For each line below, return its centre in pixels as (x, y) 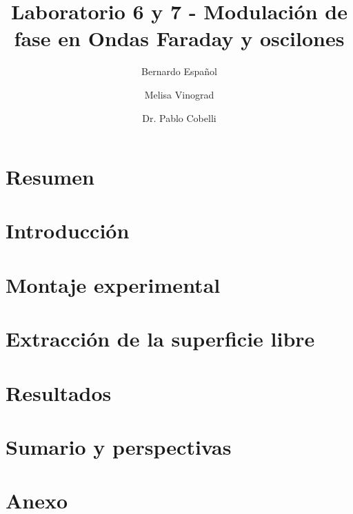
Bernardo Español (179, 71)
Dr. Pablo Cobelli (179, 117)
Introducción (68, 230)
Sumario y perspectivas (119, 446)
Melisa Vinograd (179, 94)
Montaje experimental (113, 284)
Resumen (50, 177)
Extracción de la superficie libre (160, 339)
